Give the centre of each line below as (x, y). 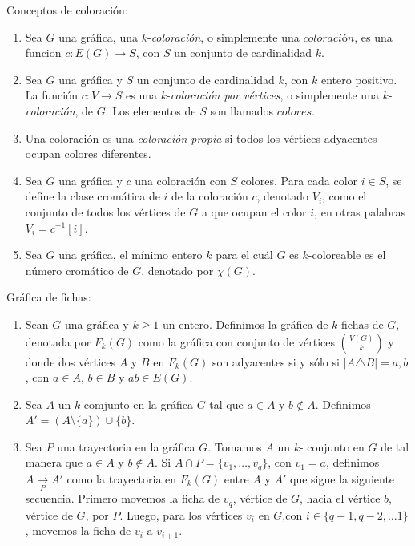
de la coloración (210, 196)
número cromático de (77, 270)
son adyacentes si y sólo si (276, 361)
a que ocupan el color (254, 211)
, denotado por (177, 270)
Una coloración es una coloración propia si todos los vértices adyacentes (201, 138)
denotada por (58, 341)
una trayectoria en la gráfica (126, 446)
